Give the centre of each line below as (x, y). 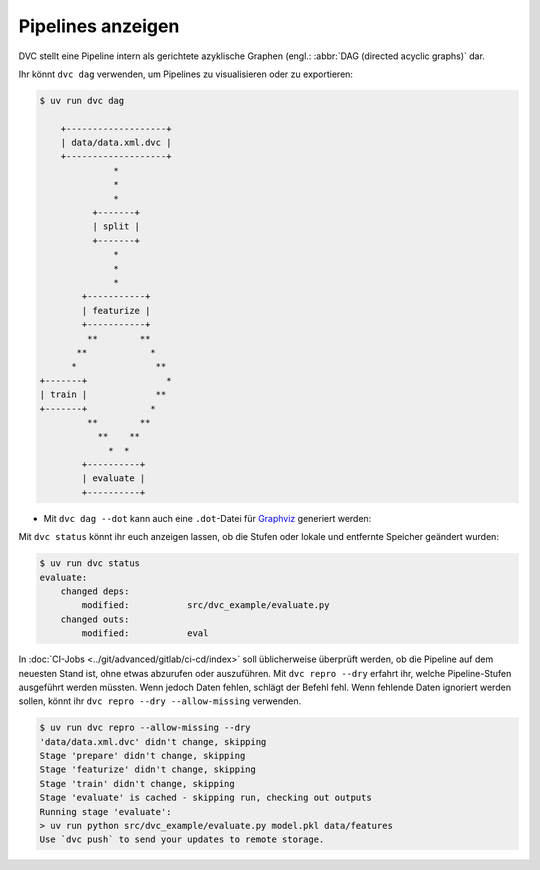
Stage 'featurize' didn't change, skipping (148, 769)
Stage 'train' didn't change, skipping (137, 783)
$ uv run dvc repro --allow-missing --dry (145, 728)
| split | (115, 226)
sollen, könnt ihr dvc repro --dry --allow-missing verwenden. (160, 701)
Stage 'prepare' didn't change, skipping (142, 756)
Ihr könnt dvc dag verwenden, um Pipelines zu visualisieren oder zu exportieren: (186, 74)
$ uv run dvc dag (82, 100)
